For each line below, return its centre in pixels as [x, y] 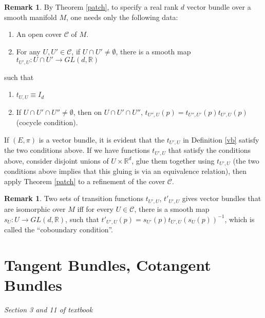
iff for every [95, 208]
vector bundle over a [219, 7]
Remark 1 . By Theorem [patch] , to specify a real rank [91, 7]
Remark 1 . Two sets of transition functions [74, 198]
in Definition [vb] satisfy [221, 139]
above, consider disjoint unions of [56, 160]
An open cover [39, 34]
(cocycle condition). [47, 122]
